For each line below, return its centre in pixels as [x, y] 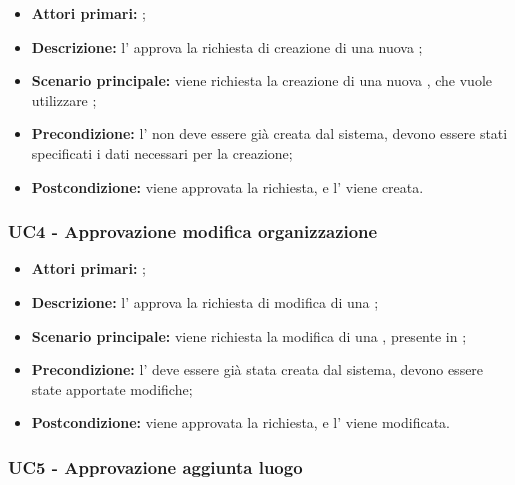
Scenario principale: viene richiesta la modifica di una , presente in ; [249, 335]
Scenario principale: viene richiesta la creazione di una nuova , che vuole [261, 80]
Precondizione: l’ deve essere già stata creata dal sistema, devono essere [257, 369]
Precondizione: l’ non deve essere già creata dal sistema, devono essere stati [269, 133]
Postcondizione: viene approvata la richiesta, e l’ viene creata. [227, 186]
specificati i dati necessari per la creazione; [162, 152]
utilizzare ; [64, 99]
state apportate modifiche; [112, 388]
